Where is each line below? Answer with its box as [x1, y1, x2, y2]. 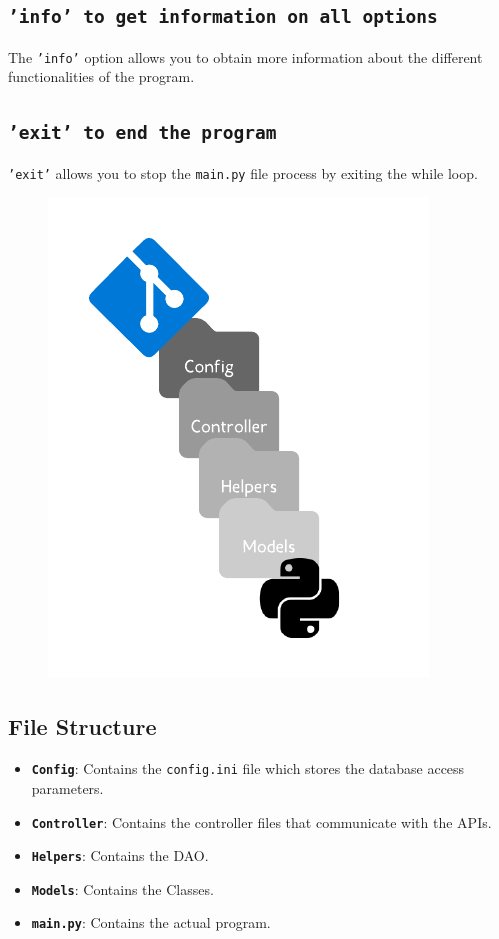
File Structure [8, 711, 157, 742]
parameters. [31, 777, 104, 798]
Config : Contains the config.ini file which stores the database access [31, 758, 465, 779]
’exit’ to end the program [8, 122, 277, 144]
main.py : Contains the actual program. [31, 912, 271, 933]
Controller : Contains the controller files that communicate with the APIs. [31, 811, 492, 832]
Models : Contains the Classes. [31, 878, 214, 899]
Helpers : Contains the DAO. [31, 845, 209, 866]
